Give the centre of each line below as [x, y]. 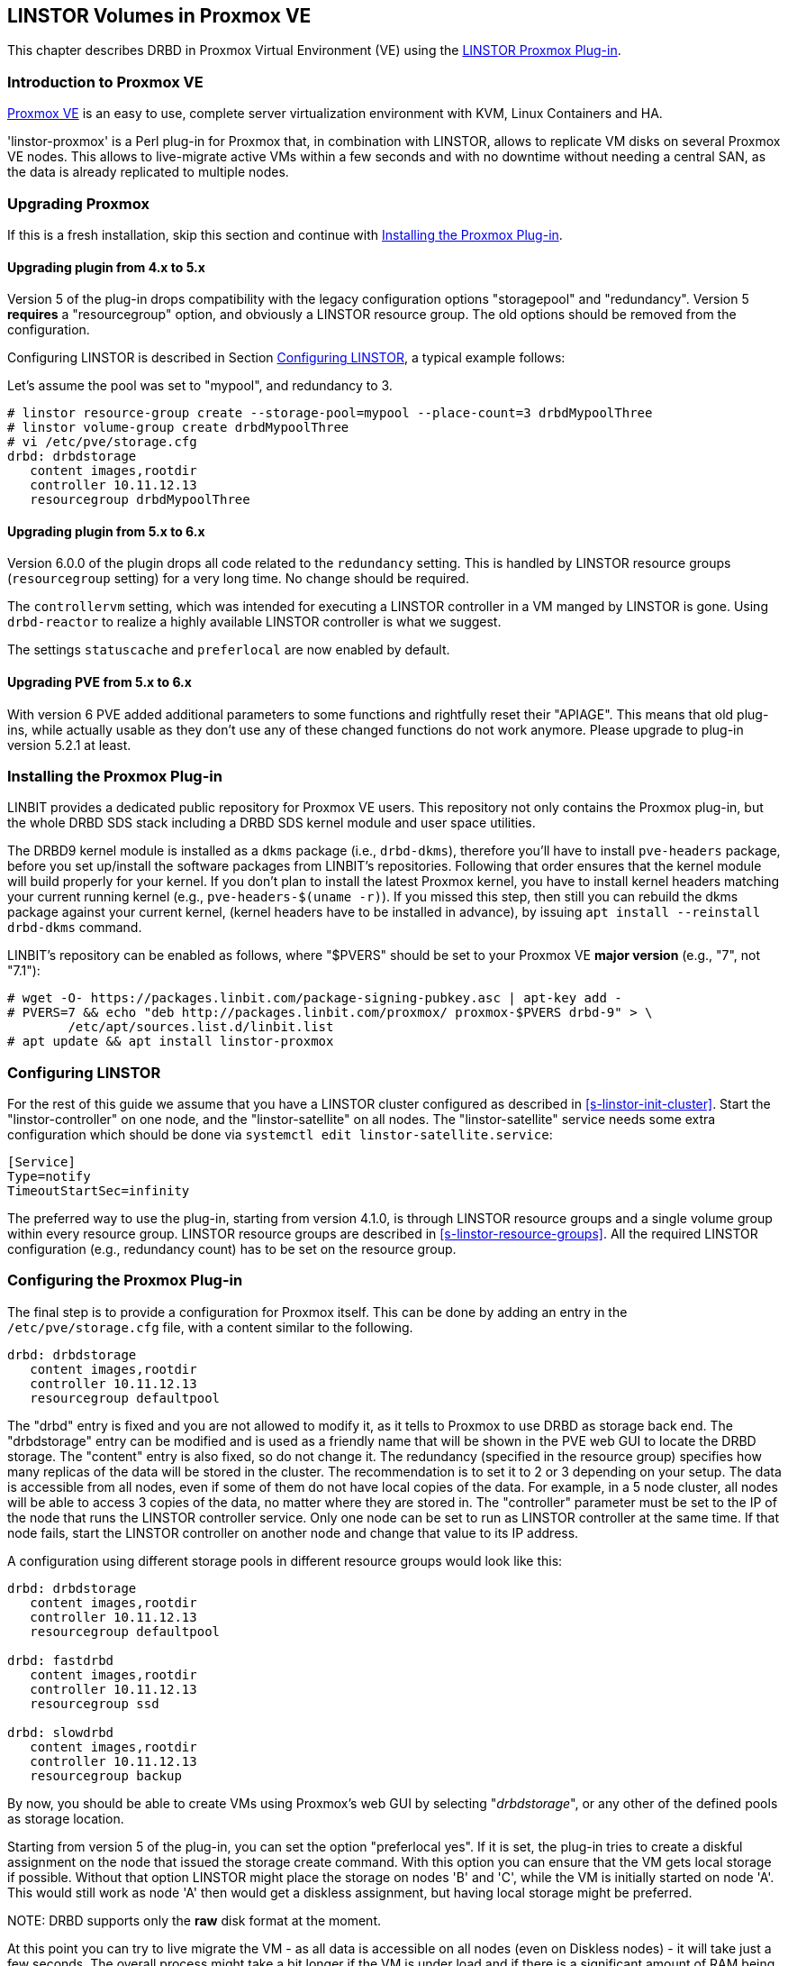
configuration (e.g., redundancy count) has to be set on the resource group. [232, 1249]
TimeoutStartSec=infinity [99, 1191]
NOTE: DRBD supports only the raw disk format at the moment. [194, 1920]
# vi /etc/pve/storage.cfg [102, 442]
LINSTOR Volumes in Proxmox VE [159, 16]
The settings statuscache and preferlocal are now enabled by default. [229, 650]
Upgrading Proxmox [78, 203]
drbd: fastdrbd [61, 1660]
